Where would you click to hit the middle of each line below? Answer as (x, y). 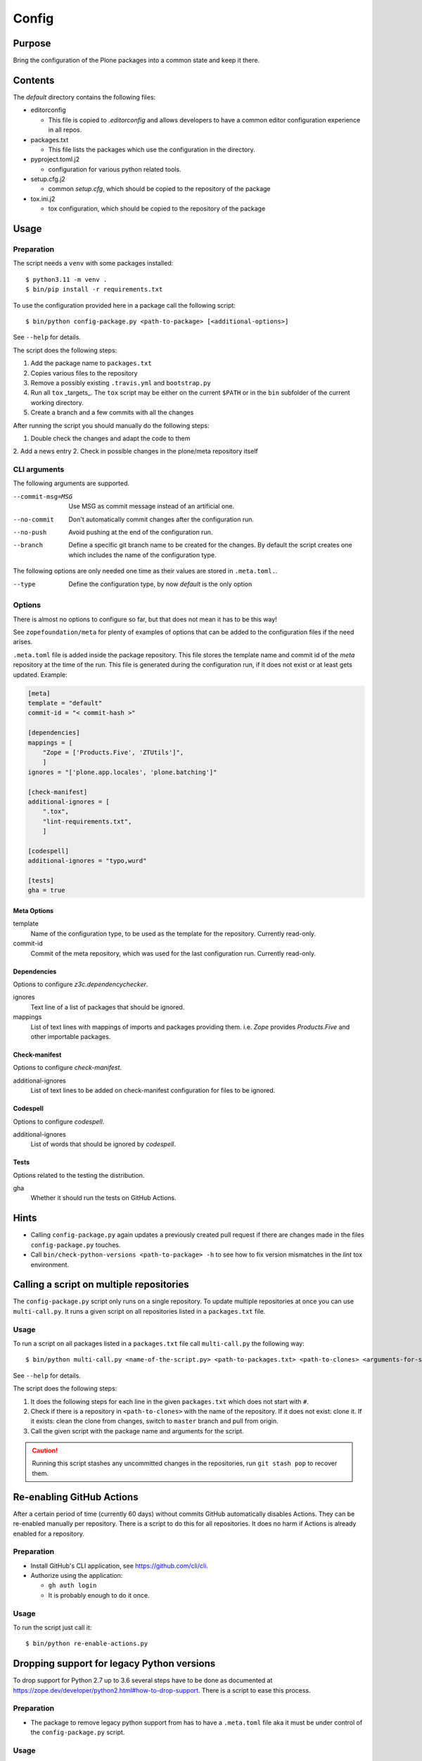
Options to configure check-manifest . (68, 1068)
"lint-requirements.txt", (87, 821)
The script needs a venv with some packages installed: (93, 263)
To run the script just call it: (52, 1628)
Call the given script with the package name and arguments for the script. (137, 1431)
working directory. (57, 402)
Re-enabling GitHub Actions (76, 1497)
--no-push (30, 532)
